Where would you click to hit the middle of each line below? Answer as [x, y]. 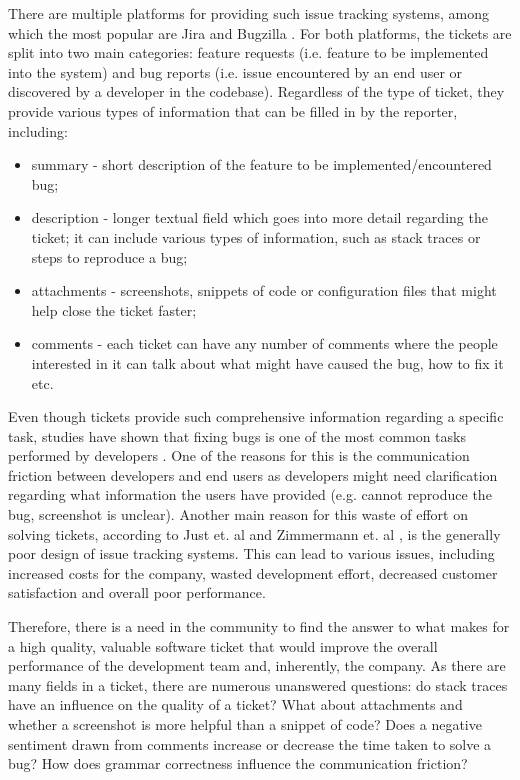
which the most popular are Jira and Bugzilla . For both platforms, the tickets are [260, 32]
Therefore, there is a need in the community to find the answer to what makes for [259, 626]
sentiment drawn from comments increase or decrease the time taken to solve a [250, 743]
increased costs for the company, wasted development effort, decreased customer [253, 572]
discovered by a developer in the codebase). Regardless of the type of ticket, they [256, 91]
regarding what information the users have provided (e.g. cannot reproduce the [250, 494]
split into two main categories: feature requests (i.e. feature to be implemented [248, 52]
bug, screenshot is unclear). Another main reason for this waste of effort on [238, 514]
